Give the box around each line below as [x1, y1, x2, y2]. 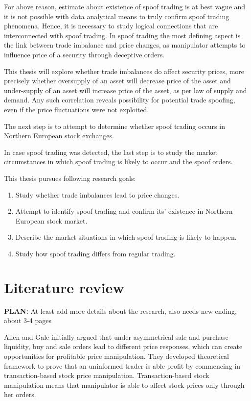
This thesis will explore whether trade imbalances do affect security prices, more [4, 66, 245, 76]
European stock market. [15, 215, 88, 226]
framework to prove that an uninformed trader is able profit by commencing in [4, 360, 240, 371]
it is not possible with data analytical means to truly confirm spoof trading [4, 11, 229, 21]
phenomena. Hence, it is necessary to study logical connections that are [4, 21, 218, 31]
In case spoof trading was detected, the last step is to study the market [4, 147, 218, 157]
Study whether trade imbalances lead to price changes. [15, 189, 180, 200]
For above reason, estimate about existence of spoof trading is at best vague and [4, 1, 246, 11]
